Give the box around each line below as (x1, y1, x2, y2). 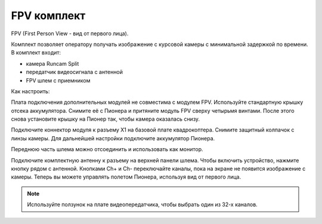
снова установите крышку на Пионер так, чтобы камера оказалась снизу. (11, 115, 200, 122)
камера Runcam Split (26, 60, 79, 67)
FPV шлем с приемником (26, 76, 91, 84)
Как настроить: (11, 87, 50, 95)
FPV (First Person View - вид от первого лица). (11, 30, 129, 37)
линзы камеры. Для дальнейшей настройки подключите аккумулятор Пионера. (11, 134, 215, 142)
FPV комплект (11, 9, 86, 22)
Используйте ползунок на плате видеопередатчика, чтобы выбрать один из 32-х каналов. (27, 201, 258, 208)
